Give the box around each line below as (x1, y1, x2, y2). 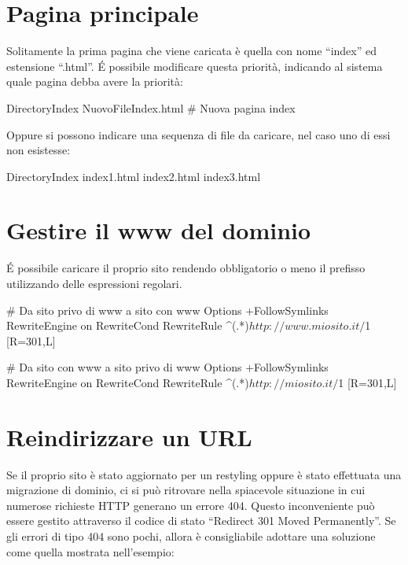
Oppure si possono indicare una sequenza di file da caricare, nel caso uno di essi (6, 126, 391, 142)
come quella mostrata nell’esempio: (6, 543, 175, 559)
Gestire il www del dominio (6, 214, 311, 246)
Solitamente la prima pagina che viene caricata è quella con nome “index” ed (6, 42, 377, 59)
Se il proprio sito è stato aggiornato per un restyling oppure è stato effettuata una (6, 466, 402, 482)
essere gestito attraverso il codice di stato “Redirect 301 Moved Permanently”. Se (6, 512, 396, 529)
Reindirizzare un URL (6, 420, 252, 452)
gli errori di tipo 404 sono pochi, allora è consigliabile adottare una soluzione (6, 528, 376, 545)
